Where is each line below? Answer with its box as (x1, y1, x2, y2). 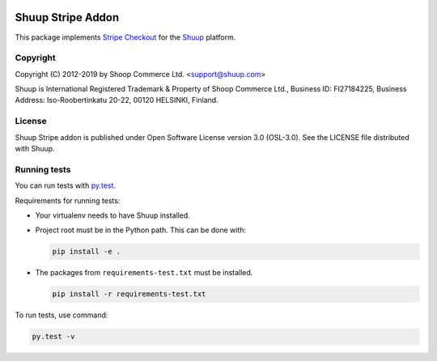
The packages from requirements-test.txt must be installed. (35, 268, 253, 278)
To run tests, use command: (15, 310, 108, 320)
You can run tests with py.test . (15, 180, 117, 190)
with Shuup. (15, 143, 56, 153)
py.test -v (32, 332, 75, 342)
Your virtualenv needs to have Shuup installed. (35, 210, 190, 220)
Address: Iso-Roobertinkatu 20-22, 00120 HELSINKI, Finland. (15, 96, 218, 105)
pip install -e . (52, 247, 121, 257)
